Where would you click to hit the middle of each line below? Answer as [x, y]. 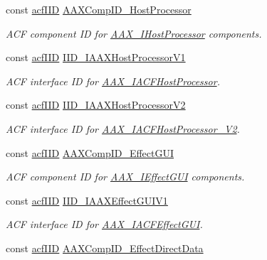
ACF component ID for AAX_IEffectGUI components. [125, 177]
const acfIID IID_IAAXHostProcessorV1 [96, 57]
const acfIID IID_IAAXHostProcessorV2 [96, 105]
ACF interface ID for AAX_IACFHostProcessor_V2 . [123, 128]
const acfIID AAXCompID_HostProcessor [99, 9]
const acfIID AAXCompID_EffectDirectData [105, 248]
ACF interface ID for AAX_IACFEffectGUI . [104, 224]
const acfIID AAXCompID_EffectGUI [90, 152]
